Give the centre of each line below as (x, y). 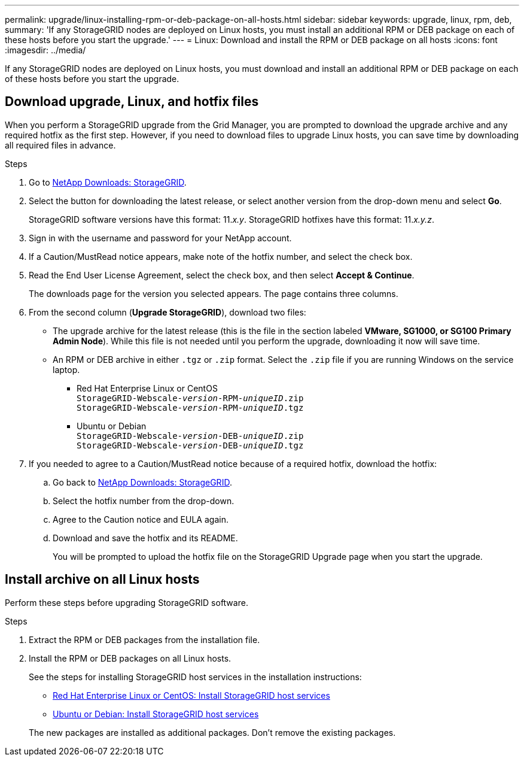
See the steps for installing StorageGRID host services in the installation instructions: (195, 677)
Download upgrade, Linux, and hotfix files (132, 102)
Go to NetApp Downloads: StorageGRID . (108, 182)
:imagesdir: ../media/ (45, 50)
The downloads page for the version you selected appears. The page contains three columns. (214, 293)
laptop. (66, 369)
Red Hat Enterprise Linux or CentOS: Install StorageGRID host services (191, 695)
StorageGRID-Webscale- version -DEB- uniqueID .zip (190, 436)
